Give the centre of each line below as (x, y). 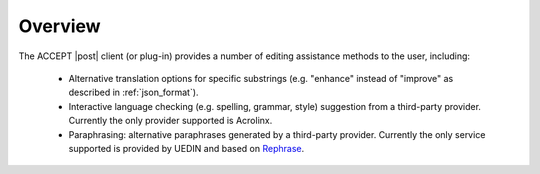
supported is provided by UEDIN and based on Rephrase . (186, 148)
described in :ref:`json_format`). (133, 92)
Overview (59, 26)
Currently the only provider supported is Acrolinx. (170, 121)
